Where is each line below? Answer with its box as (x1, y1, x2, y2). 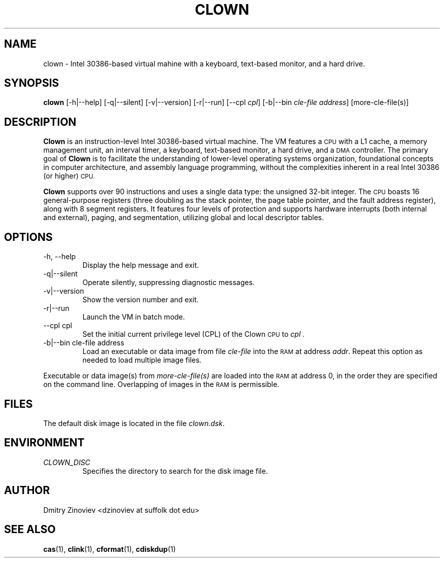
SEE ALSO (4, 523, 56, 536)
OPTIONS (4, 230, 53, 243)
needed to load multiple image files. (82, 356, 202, 365)
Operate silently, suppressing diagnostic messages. (82, 278, 255, 287)
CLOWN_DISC (43, 458, 91, 467)
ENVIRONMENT (4, 436, 85, 449)
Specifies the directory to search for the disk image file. (82, 466, 268, 475)
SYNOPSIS (4, 77, 59, 90)
